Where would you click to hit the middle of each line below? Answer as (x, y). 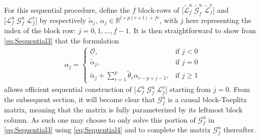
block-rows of (159, 9)
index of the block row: (40, 30)
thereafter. (240, 130)
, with (169, 20)
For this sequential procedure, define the (67, 9)
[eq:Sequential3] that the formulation (62, 40)
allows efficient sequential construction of (68, 89)
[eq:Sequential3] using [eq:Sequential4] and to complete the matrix (108, 130)
